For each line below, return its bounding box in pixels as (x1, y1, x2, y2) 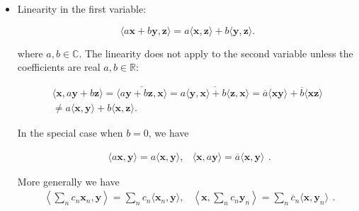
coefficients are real (17, 59, 101, 74)
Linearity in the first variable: (17, 1, 147, 16)
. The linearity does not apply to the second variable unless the (79, 45, 353, 60)
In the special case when (17, 125, 123, 140)
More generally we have (17, 173, 120, 188)
